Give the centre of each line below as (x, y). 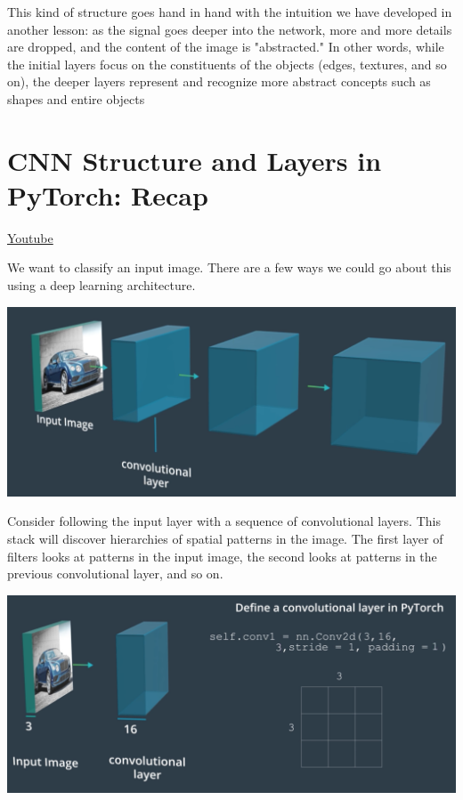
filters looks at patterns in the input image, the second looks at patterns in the (222, 556)
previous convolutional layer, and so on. (115, 574)
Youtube (30, 237)
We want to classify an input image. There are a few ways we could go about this (229, 267)
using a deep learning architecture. (102, 285)
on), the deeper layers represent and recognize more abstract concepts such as (219, 81)
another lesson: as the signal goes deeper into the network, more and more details (230, 29)
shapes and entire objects (76, 98)
